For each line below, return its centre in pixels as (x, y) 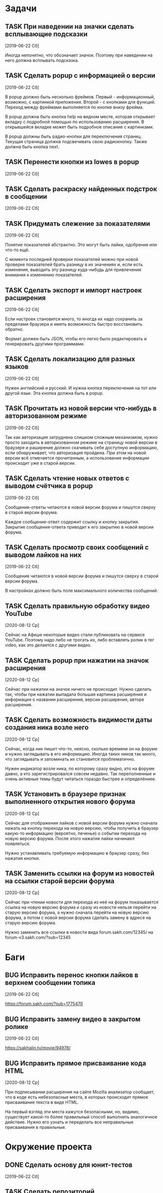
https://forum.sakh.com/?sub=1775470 (44, 1004)
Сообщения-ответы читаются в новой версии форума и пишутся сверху (81, 507)
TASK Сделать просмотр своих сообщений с (77, 547)
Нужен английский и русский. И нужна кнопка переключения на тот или (81, 388)
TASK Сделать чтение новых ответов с (67, 478)
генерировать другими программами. (45, 344)
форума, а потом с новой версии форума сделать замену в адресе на (78, 918)
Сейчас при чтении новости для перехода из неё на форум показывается (82, 902)
